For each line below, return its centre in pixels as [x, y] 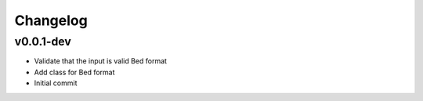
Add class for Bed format [74, 72]
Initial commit [56, 83]
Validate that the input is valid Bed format [101, 61]
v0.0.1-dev [43, 41]
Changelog [51, 20]
